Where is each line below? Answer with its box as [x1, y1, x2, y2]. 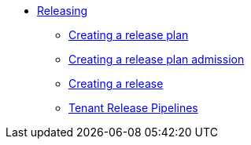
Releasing [37, 4, 88, 17]
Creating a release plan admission [68, 53, 245, 66]
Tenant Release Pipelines [68, 101, 198, 114]
